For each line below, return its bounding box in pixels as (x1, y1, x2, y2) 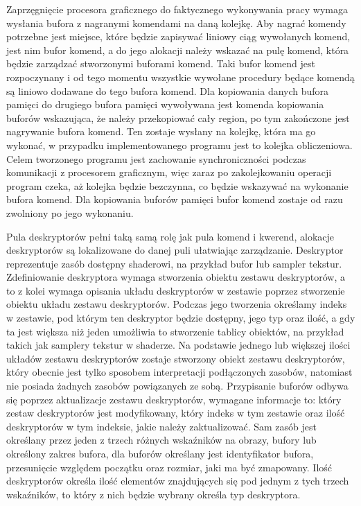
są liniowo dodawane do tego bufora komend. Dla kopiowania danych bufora (6, 83, 329, 98)
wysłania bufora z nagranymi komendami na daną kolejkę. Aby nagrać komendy (6, 15, 346, 30)
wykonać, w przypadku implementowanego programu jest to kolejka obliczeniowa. (6, 137, 353, 152)
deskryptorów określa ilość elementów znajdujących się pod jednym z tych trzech (6, 473, 349, 488)
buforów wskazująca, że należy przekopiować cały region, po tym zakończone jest (6, 110, 350, 125)
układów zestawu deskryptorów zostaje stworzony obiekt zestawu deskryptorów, (6, 351, 345, 365)
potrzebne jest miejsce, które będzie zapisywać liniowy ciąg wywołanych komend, (6, 29, 351, 44)
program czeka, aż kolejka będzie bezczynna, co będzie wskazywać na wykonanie (6, 178, 349, 193)
